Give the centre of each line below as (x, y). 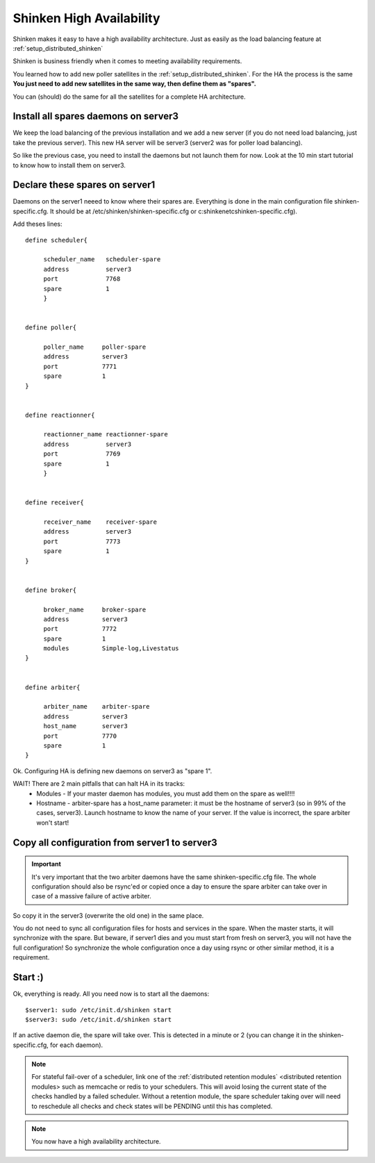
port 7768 (82, 279)
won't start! (53, 823)
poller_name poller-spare (95, 347)
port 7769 (82, 454)
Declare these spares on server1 (84, 185)
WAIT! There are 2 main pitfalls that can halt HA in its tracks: (99, 784)
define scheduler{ (57, 240)
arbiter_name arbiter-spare (97, 707)
